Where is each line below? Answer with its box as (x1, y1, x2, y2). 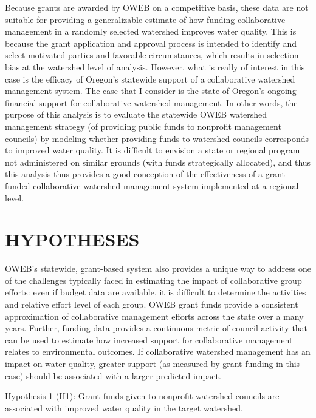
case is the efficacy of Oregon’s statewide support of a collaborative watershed (5, 72, 295, 85)
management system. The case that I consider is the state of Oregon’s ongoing (5, 84, 297, 97)
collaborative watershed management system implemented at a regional (33, 179, 299, 192)
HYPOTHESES (5, 227, 140, 252)
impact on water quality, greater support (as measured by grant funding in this (5, 357, 300, 369)
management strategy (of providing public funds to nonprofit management (5, 120, 281, 132)
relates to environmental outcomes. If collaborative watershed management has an (5, 345, 311, 358)
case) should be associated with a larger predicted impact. (5, 369, 221, 382)
